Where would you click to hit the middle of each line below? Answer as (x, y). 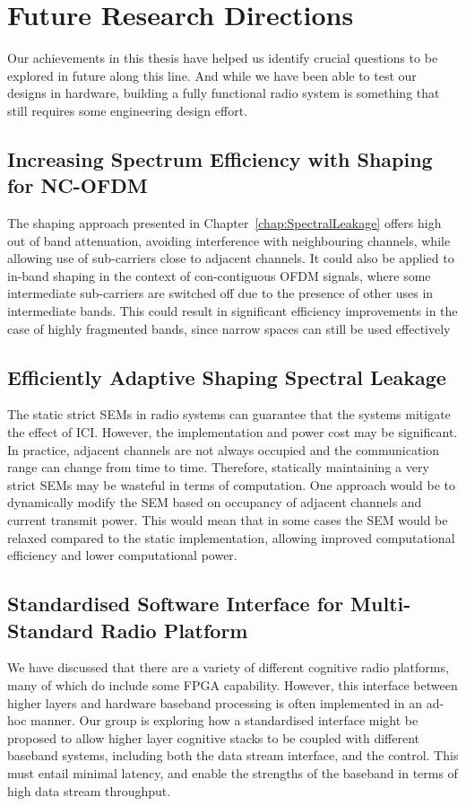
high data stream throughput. (89, 790)
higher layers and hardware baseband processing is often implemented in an (215, 702)
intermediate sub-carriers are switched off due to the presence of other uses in (220, 293)
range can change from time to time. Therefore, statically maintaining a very (218, 467)
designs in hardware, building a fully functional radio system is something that (224, 93)
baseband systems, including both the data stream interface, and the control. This (233, 755)
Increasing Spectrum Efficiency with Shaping (220, 158)
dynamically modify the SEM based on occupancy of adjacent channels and (215, 502)
